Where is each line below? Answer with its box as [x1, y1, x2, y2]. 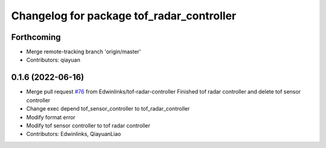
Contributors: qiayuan [26, 56, 81, 63]
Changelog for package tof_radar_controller [11, 9, 237, 22]
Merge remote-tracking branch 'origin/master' [26, 48, 141, 56]
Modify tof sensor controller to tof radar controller [26, 121, 150, 129]
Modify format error [26, 114, 75, 121]
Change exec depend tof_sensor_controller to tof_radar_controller [26, 105, 190, 112]
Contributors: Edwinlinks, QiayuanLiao [26, 130, 121, 138]
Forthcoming [11, 32, 61, 42]
